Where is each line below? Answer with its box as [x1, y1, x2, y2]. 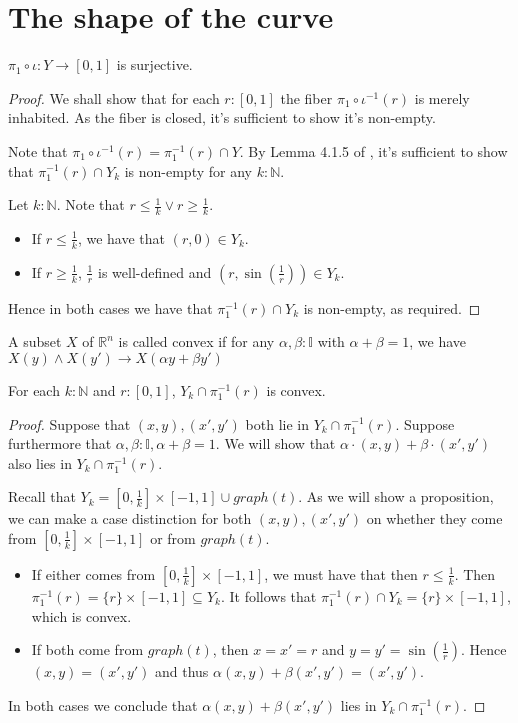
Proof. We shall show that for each [8, 87, 220, 108]
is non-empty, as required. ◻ [303, 297, 481, 318]
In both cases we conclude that [8, 694, 198, 715]
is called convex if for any [118, 331, 275, 352]
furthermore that [8, 433, 112, 454]
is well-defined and [98, 261, 212, 282]
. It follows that [220, 585, 317, 606]
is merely [414, 87, 470, 108]
